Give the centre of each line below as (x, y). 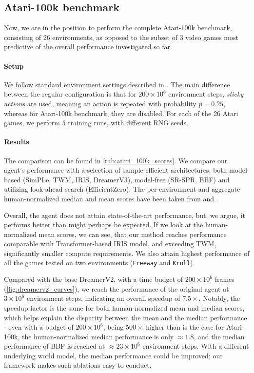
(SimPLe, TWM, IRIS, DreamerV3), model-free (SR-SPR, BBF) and (126, 179)
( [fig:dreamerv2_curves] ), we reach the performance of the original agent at (117, 288)
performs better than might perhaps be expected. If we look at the (104, 225)
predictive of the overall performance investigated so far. (88, 47)
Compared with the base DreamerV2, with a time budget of (94, 279)
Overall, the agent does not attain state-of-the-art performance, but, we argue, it (125, 215)
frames (225, 279)
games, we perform (32, 123)
